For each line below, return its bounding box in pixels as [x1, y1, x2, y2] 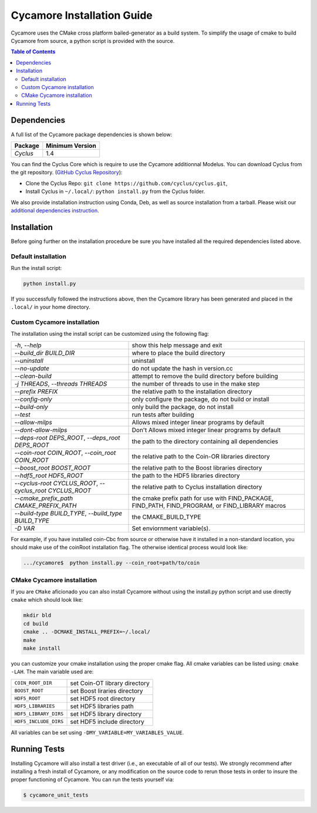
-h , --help [14, 341, 42, 349]
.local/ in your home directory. [11, 303, 90, 311]
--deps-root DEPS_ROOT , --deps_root [14, 433, 120, 441]
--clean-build [14, 372, 52, 380]
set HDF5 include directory [70, 717, 144, 726]
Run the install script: [11, 264, 62, 271]
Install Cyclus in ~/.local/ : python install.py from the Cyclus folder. [25, 188, 205, 195]
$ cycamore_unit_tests [23, 792, 89, 798]
